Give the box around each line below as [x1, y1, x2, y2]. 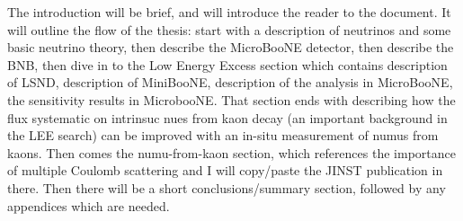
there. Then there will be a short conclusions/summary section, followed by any [7, 178, 446, 197]
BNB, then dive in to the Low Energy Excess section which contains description [7, 55, 448, 74]
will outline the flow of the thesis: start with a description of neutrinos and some [7, 20, 451, 39]
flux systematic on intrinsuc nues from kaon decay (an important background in [7, 108, 448, 127]
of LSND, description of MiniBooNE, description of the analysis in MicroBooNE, [7, 73, 453, 92]
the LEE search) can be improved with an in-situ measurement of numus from [7, 126, 439, 145]
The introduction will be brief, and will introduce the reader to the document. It [7, 3, 451, 21]
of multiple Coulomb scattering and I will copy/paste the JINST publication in [7, 161, 443, 180]
